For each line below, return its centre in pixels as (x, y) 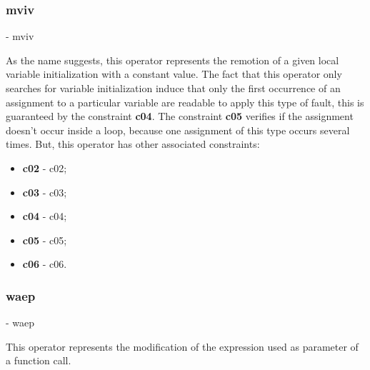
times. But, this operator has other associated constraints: (133, 144)
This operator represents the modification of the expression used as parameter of (182, 346)
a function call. (39, 360)
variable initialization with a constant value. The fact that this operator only (174, 74)
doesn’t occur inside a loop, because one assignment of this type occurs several (178, 130)
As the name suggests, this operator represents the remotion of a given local (172, 60)
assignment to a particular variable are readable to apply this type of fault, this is (185, 102)
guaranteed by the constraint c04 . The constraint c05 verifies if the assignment (180, 116)
